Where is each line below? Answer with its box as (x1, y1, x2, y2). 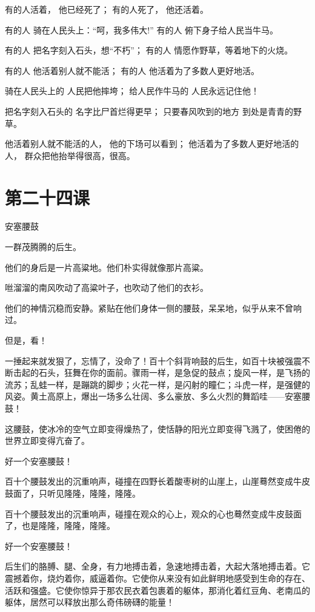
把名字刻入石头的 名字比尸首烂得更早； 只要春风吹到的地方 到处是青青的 (5, 104, 293, 117)
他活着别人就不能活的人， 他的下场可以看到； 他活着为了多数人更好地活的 (5, 137, 299, 150)
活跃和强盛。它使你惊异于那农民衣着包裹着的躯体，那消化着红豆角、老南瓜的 (5, 583, 310, 596)
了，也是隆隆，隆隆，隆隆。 (5, 519, 115, 532)
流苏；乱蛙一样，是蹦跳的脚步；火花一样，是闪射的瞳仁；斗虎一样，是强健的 (5, 378, 310, 390)
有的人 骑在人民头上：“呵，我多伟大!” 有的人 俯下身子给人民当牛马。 (5, 23, 279, 36)
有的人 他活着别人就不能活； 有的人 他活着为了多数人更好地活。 (5, 64, 259, 76)
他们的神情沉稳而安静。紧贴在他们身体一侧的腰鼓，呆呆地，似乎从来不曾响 (5, 301, 302, 314)
